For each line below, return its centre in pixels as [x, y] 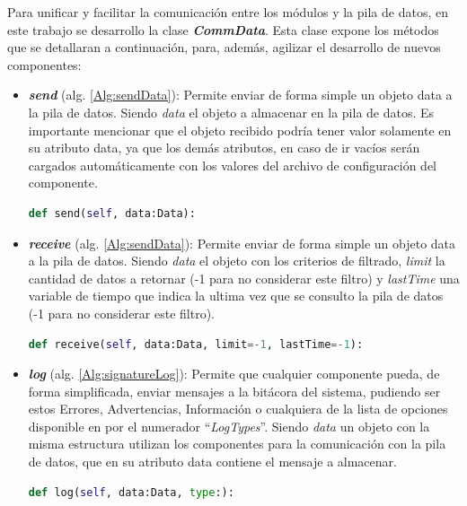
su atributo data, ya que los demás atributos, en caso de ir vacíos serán [224, 148]
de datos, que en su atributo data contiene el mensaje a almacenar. [212, 462]
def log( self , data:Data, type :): [131, 492]
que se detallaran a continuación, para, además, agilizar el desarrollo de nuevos [224, 47]
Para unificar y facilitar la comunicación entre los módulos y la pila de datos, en [228, 12]
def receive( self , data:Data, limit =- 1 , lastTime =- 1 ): [196, 344]
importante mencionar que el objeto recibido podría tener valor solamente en [240, 130]
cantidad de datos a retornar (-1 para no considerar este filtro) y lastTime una [244, 278]
